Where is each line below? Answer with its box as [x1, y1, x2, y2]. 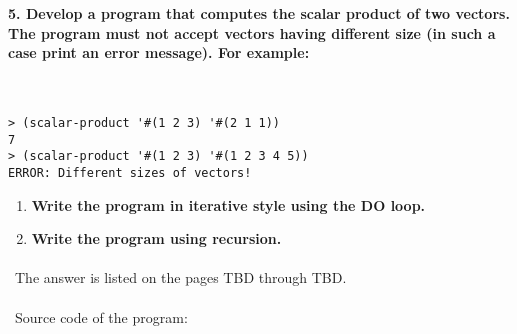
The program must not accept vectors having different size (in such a [8, 22, 496, 43]
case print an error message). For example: [8, 42, 310, 63]
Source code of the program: [14, 306, 188, 327]
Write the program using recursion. [31, 228, 282, 249]
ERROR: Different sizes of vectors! [8, 165, 252, 180]
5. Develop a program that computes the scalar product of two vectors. [8, 2, 510, 23]
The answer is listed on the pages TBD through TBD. [14, 267, 347, 288]
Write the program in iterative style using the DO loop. [31, 194, 426, 215]
